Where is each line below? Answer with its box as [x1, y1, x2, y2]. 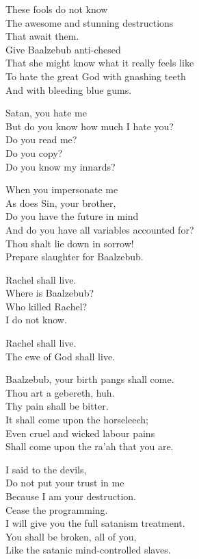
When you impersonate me [5, 182, 118, 197]
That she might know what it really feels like [5, 55, 194, 70]
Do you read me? [5, 132, 77, 147]
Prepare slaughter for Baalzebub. [5, 249, 144, 264]
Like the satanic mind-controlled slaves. [5, 543, 171, 557]
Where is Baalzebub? [5, 286, 94, 300]
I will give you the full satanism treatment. [5, 516, 185, 530]
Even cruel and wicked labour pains [5, 425, 155, 440]
